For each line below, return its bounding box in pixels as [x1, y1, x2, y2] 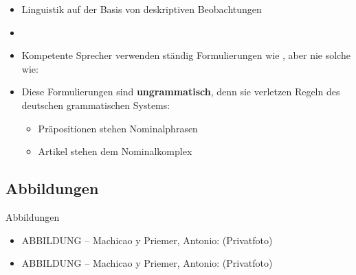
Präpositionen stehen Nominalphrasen [38, 121, 198, 135]
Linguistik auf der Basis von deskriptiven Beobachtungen [21, 2, 262, 16]
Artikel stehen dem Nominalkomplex [38, 144, 192, 158]
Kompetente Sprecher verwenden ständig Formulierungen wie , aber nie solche [21, 48, 351, 62]
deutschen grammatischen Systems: [21, 97, 170, 112]
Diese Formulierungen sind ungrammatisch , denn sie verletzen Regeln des [21, 84, 340, 99]
